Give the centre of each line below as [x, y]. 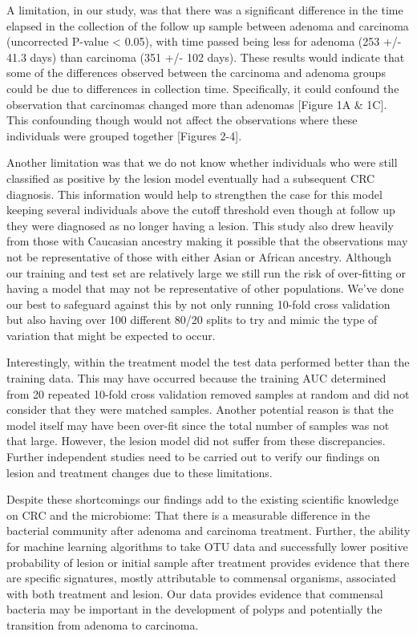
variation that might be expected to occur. [111, 335]
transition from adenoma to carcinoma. [103, 624]
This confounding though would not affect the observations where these [182, 120]
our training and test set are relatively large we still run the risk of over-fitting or [206, 272]
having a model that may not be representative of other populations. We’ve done [205, 288]
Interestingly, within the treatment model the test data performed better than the [208, 362]
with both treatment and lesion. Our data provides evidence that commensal [195, 593]
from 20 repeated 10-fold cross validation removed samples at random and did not [208, 393]
